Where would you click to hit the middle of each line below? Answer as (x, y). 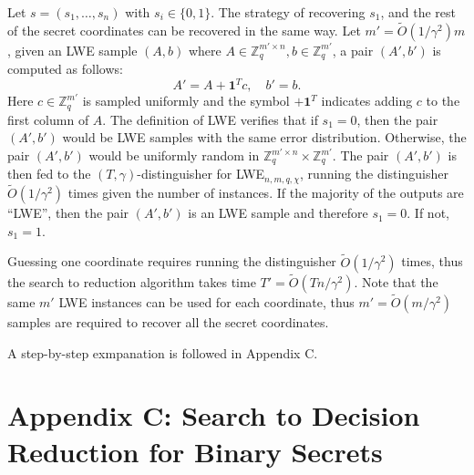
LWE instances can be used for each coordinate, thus (206, 301)
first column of (48, 119)
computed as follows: (65, 69)
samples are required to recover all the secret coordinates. (168, 321)
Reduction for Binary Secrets (195, 451)
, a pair (353, 50)
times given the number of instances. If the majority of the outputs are (266, 193)
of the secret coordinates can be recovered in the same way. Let (184, 30)
